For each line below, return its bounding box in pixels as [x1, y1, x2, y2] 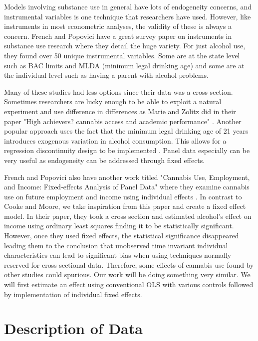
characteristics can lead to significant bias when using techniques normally [4, 250, 232, 260]
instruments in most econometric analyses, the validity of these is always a [4, 21, 232, 31]
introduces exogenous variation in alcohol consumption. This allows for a [4, 135, 227, 146]
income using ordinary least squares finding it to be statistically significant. [4, 220, 234, 231]
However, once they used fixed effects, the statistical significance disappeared [4, 230, 239, 241]
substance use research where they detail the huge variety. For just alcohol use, [4, 40, 246, 51]
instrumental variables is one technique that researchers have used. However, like [4, 11, 251, 21]
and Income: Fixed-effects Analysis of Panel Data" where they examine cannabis [4, 181, 250, 192]
